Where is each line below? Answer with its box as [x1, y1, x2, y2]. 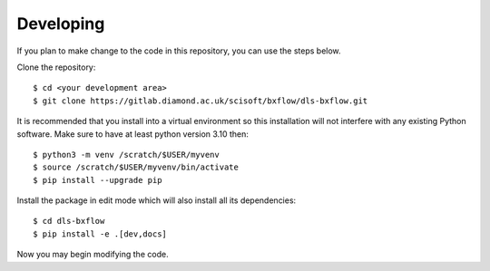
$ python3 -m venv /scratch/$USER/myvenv [33, 150, 220, 160]
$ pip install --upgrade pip [33, 175, 162, 185]
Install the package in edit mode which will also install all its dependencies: [16, 195, 297, 206]
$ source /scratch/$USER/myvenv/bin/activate [33, 162, 240, 172]
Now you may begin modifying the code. [16, 249, 169, 260]
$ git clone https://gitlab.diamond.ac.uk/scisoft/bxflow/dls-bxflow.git [33, 95, 368, 106]
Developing [16, 14, 105, 34]
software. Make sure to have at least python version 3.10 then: [16, 128, 249, 140]
